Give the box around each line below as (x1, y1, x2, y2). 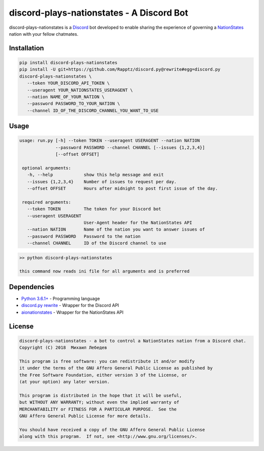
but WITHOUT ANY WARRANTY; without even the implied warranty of (19, 400, 179, 405)
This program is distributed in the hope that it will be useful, (19, 392, 182, 398)
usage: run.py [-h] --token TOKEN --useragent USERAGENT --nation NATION (19, 138, 200, 144)
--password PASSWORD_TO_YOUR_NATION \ (27, 101, 120, 107)
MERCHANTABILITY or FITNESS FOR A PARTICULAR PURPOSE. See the (19, 406, 177, 412)
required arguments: (22, 199, 71, 205)
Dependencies (9, 282, 55, 291)
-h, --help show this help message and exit (27, 172, 164, 178)
